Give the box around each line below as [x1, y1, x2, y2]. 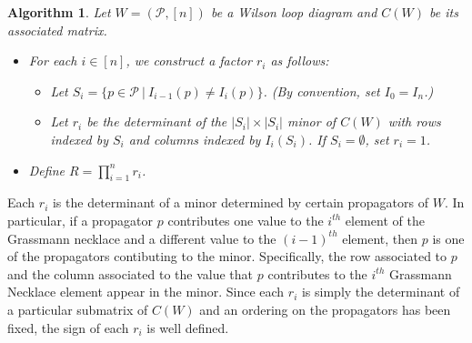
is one [432, 228, 465, 247]
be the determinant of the [86, 112, 227, 131]
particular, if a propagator [7, 210, 154, 229]
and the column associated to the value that [7, 264, 254, 283]
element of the [345, 210, 425, 229]
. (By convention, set [263, 81, 380, 100]
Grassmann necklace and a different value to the [7, 228, 276, 247]
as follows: [270, 51, 329, 70]
